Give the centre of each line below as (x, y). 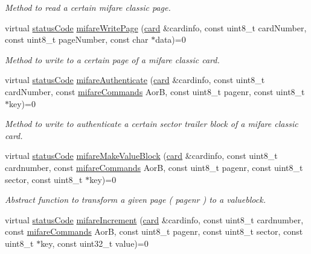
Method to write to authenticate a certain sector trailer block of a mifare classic (152, 124)
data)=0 (171, 39)
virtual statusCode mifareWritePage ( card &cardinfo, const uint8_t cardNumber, (156, 27)
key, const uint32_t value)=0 (95, 243)
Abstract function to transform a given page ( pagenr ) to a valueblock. (135, 200)
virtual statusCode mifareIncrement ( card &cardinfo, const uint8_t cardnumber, (154, 219)
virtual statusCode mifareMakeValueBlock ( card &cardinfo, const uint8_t (141, 156)
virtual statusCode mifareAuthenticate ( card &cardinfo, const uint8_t (135, 80)
